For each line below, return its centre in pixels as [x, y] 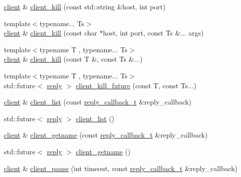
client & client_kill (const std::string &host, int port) [85, 6]
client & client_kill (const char [51, 33]
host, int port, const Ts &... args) [153, 33]
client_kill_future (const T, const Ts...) [136, 85]
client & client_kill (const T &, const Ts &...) [73, 59]
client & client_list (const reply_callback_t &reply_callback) [98, 102]
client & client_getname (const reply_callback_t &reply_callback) [106, 135]
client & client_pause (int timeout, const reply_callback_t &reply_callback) [121, 168]
